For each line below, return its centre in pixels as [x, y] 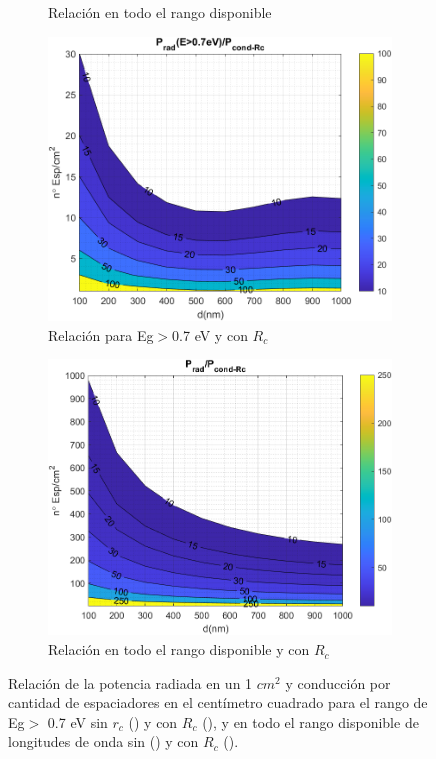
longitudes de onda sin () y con [103, 741]
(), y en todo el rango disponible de [310, 721]
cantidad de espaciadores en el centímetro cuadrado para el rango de [218, 702]
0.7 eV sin [77, 721]
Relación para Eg [101, 334]
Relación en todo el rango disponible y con [179, 649]
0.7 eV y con [210, 334]
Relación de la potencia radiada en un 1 [130, 682]
